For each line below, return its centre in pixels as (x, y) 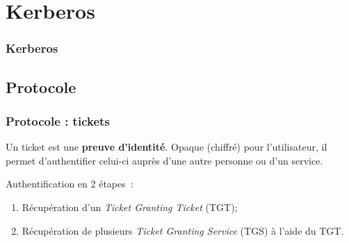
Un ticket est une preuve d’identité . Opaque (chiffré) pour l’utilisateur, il (167, 147)
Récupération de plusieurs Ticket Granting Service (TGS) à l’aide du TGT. (183, 230)
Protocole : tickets (58, 120)
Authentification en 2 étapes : (70, 184)
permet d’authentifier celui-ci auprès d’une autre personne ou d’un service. (164, 160)
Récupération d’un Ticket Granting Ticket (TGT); (130, 207)
